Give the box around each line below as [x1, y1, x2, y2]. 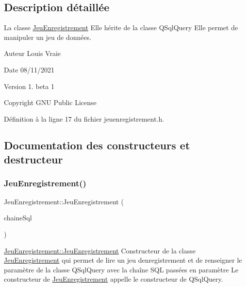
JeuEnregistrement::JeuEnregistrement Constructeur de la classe [4, 245, 196, 255]
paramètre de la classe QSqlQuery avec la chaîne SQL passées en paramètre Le [4, 264, 239, 274]
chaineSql [4, 213, 32, 223]
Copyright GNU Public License [4, 97, 97, 108]
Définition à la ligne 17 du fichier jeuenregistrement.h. [4, 113, 164, 124]
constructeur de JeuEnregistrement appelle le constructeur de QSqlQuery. [4, 274, 223, 284]
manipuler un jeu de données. [4, 32, 92, 42]
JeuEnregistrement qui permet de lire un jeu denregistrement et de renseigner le [4, 255, 242, 265]
